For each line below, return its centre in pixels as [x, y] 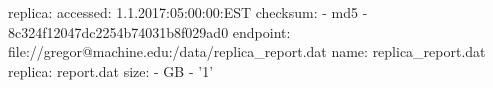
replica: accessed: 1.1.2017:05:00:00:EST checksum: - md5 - [188, 12]
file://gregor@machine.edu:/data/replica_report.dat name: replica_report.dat [247, 51]
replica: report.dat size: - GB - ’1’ [111, 70]
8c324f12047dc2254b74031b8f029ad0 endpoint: [149, 31]
